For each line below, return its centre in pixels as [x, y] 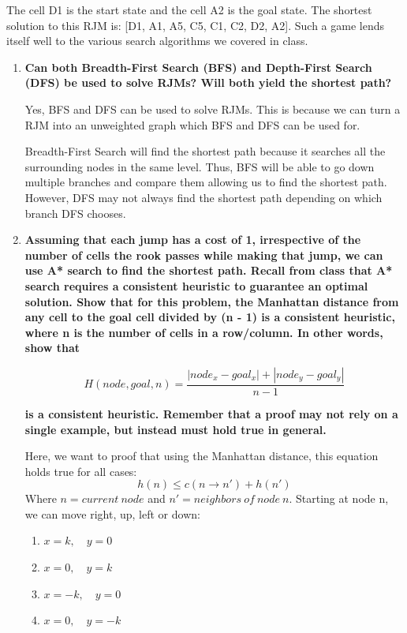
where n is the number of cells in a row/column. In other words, [204, 332]
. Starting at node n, [339, 498]
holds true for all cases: [81, 471]
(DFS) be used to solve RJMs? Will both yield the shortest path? [208, 82]
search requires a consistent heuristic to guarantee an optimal [196, 285]
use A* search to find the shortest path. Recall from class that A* [209, 270]
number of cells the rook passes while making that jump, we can [204, 255]
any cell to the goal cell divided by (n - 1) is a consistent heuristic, [210, 317]
